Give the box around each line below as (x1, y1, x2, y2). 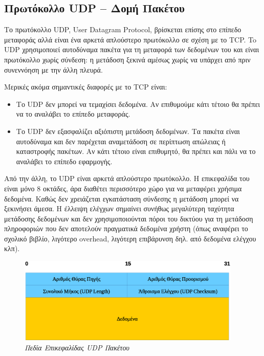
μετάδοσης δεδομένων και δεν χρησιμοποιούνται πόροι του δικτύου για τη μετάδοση (4, 213, 253, 224)
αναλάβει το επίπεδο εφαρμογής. (16, 155, 113, 166)
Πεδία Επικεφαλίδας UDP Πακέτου (25, 342, 129, 353)
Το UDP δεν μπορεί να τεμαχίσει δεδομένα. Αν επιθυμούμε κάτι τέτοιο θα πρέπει (16, 98, 260, 109)
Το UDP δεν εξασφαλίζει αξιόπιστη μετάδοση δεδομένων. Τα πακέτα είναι (16, 125, 240, 136)
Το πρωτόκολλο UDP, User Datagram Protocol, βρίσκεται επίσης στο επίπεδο (4, 24, 241, 35)
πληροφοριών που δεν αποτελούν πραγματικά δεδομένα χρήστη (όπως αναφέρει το (4, 223, 248, 234)
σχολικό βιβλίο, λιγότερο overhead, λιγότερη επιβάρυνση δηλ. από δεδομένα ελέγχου (4, 233, 256, 243)
